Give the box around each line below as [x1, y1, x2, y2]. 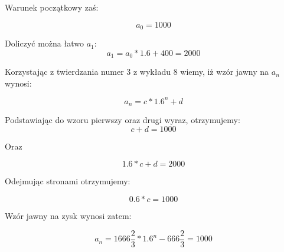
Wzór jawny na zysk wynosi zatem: [5, 210, 132, 222]
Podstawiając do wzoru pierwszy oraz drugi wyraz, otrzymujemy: [5, 114, 240, 126]
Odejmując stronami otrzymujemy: [5, 175, 130, 187]
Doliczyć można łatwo [5, 37, 84, 49]
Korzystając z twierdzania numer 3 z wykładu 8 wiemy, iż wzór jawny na [5, 65, 269, 78]
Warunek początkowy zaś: [5, 1, 99, 13]
